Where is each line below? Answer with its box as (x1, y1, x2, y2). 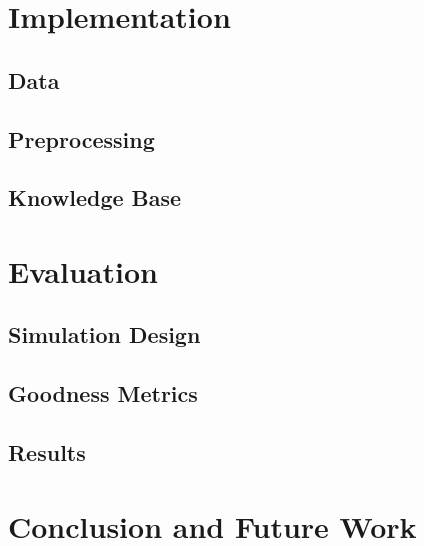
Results (8, 437, 86, 468)
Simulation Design (8, 319, 201, 350)
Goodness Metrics (8, 378, 198, 409)
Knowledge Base (8, 182, 182, 213)
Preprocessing (8, 123, 155, 154)
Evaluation (8, 250, 158, 291)
